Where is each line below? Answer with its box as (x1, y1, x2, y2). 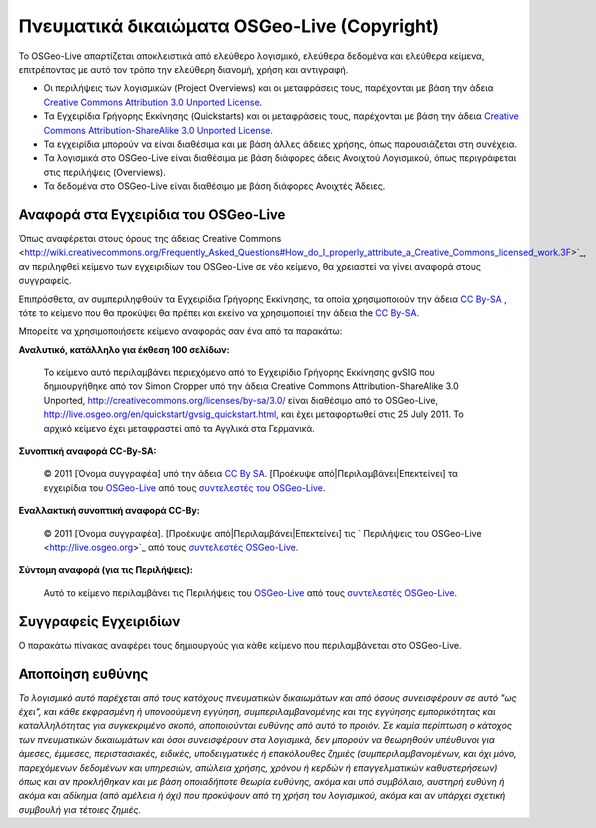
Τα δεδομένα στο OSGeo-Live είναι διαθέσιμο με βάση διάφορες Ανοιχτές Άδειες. (43, 180, 386, 192)
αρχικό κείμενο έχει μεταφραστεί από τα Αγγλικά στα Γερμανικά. (43, 422, 315, 434)
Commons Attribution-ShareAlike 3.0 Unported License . (43, 124, 274, 136)
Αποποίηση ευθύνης (18, 665, 149, 682)
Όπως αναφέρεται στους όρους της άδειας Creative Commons (18, 232, 282, 244)
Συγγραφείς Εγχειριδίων (18, 613, 181, 630)
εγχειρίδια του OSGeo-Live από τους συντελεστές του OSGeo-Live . (43, 481, 326, 494)
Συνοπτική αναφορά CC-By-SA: (18, 445, 157, 457)
